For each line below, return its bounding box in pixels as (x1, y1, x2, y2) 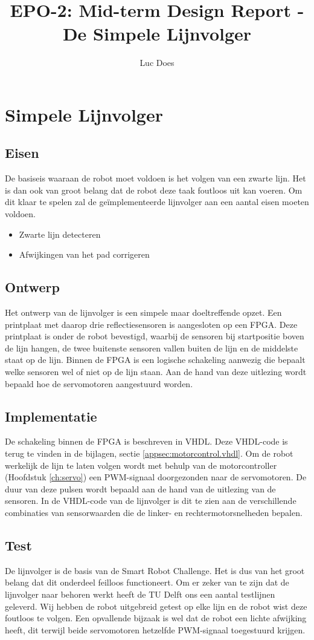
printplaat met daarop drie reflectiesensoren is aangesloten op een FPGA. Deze (5, 318, 298, 330)
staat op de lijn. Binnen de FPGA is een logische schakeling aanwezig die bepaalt (5, 353, 306, 366)
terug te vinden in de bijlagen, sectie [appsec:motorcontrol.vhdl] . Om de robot (5, 447, 293, 460)
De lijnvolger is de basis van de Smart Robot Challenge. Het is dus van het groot (5, 564, 305, 576)
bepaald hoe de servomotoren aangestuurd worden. (5, 377, 193, 390)
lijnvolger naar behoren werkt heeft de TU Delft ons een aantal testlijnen (5, 587, 275, 600)
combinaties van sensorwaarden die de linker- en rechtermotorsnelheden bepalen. (5, 506, 303, 518)
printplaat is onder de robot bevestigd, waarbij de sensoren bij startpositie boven (5, 330, 304, 342)
